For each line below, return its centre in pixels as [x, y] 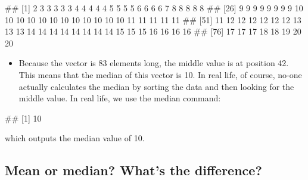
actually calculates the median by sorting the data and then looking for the [156, 86]
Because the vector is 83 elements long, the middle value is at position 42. [154, 63]
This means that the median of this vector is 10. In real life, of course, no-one [160, 74]
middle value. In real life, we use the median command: [120, 98]
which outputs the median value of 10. [75, 138]
